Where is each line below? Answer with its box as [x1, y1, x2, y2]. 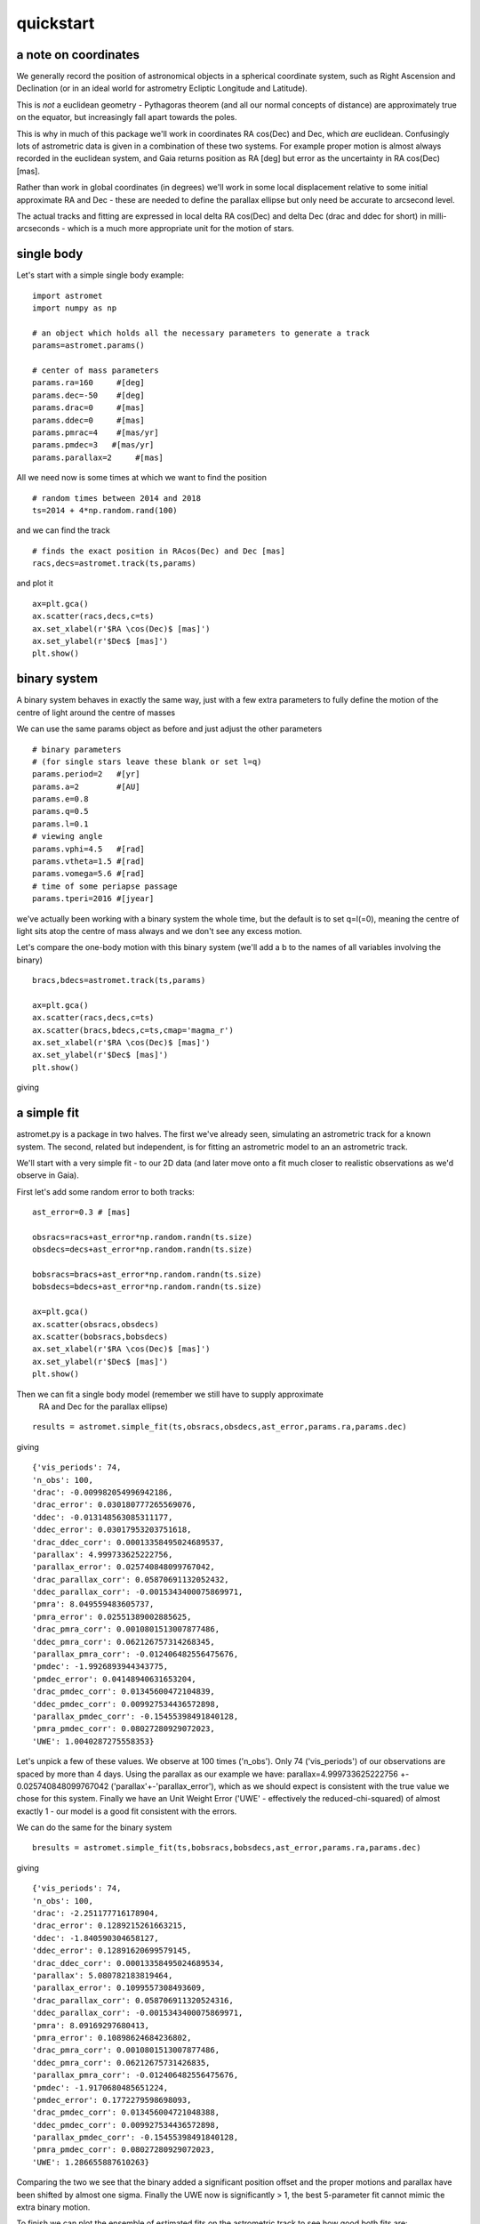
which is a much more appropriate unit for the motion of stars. [67, 223, 295, 234]
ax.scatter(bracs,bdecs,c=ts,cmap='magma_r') [32, 1025, 235, 1035]
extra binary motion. [16, 2202, 91, 2212]
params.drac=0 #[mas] [32, 403, 146, 413]
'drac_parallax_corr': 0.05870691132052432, [32, 1575, 230, 1584]
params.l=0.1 [32, 818, 89, 829]
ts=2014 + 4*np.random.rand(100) [32, 505, 178, 515]
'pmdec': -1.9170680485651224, [32, 2083, 169, 2092]
